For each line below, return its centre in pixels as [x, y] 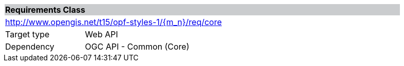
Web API [101, 34]
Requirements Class [45, 10]
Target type [27, 34]
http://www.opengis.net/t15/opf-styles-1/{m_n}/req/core [114, 22]
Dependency [30, 47]
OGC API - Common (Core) [137, 47]
